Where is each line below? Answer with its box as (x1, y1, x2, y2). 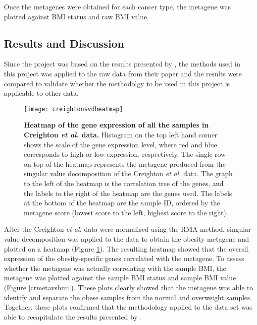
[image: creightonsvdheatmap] (24, 105, 123, 113)
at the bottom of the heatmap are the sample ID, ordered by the (24, 197, 220, 208)
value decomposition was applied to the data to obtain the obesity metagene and (4, 233, 249, 244)
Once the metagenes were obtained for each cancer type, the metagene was (4, 1, 231, 11)
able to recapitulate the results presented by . (4, 311, 142, 322)
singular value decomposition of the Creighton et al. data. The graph (24, 168, 233, 179)
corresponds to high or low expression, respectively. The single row (24, 149, 226, 159)
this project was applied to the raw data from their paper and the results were (4, 68, 242, 78)
